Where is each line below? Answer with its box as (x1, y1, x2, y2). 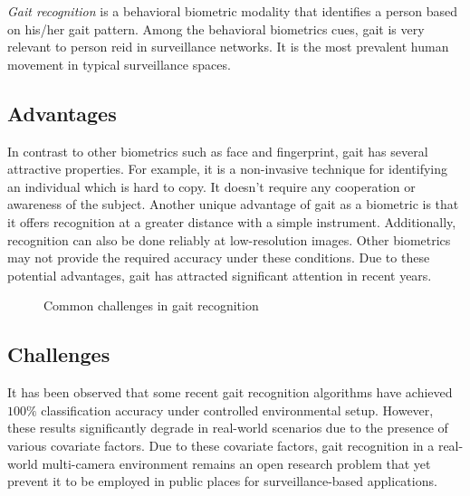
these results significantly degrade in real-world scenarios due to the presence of (7, 418, 448, 437)
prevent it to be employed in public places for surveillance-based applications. (7, 472, 437, 491)
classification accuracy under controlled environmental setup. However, (41, 400, 434, 419)
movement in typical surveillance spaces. (7, 54, 231, 73)
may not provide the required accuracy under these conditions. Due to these (7, 248, 430, 267)
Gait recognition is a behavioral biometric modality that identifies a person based (7, 2, 458, 20)
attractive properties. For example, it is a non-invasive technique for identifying (7, 159, 447, 178)
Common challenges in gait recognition (43, 296, 259, 315)
